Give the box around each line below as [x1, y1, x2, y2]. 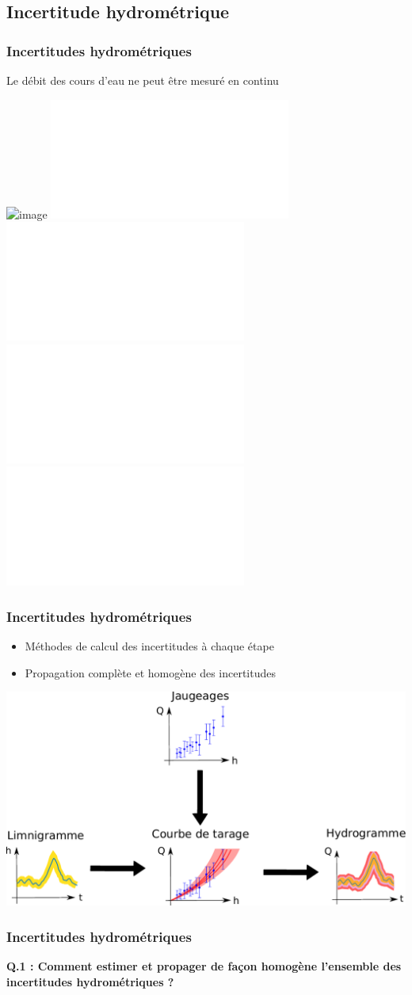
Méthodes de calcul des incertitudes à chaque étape [25, 638, 274, 654]
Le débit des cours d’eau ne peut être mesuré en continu [6, 72, 279, 88]
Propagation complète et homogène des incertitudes [25, 664, 276, 680]
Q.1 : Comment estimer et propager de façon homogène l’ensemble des [6, 957, 402, 974]
